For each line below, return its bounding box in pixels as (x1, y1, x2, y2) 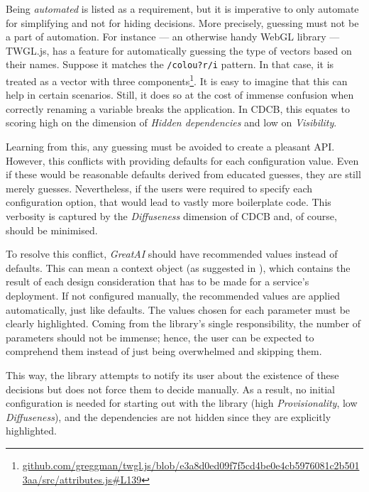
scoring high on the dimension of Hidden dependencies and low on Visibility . (6, 115, 337, 130)
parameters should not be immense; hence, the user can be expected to (6, 329, 314, 344)
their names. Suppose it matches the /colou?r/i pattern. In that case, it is (6, 57, 334, 72)
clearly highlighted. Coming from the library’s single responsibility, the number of (6, 316, 360, 331)
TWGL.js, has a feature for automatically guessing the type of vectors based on (6, 43, 352, 58)
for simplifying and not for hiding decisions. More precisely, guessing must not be (6, 15, 359, 30)
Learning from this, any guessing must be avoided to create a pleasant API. (6, 139, 335, 154)
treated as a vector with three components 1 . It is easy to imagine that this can (6, 72, 348, 88)
